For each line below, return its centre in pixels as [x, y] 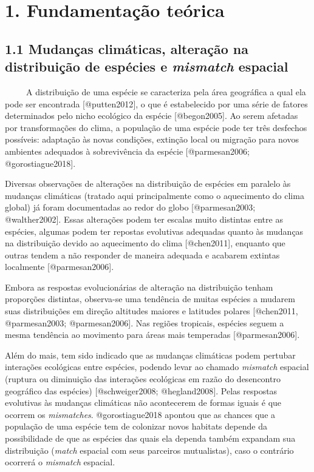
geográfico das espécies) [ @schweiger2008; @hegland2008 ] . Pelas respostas [141, 390]
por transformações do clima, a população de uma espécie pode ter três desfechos [156, 127]
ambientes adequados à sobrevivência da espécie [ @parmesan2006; [127, 151]
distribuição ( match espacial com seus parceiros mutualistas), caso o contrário [149, 450]
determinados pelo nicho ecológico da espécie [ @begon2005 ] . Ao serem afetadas [152, 116]
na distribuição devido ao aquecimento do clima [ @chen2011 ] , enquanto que [145, 243]
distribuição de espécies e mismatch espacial [147, 66]
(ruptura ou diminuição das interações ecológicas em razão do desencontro [143, 379]
